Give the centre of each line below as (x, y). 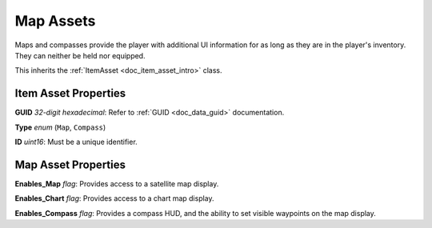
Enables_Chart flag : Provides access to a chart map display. (115, 198)
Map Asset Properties (70, 164)
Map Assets (55, 21)
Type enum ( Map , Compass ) (60, 127)
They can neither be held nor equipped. (80, 55)
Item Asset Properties (70, 93)
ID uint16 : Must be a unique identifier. (76, 142)
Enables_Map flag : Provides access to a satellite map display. (117, 183)
